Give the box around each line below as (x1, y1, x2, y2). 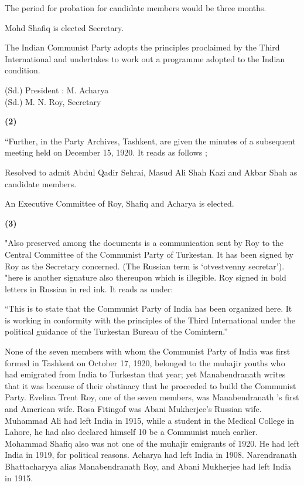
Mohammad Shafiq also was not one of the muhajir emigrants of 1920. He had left (5, 437, 300, 449)
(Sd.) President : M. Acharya (5, 83, 109, 96)
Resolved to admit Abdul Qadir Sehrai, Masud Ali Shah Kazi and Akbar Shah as (5, 166, 298, 178)
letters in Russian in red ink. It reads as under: (5, 282, 173, 295)
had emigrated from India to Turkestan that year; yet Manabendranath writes (5, 368, 286, 380)
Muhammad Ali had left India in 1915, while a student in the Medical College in (5, 414, 294, 426)
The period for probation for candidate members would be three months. (5, 2, 267, 14)
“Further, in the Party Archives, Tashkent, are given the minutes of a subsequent (5, 134, 296, 147)
